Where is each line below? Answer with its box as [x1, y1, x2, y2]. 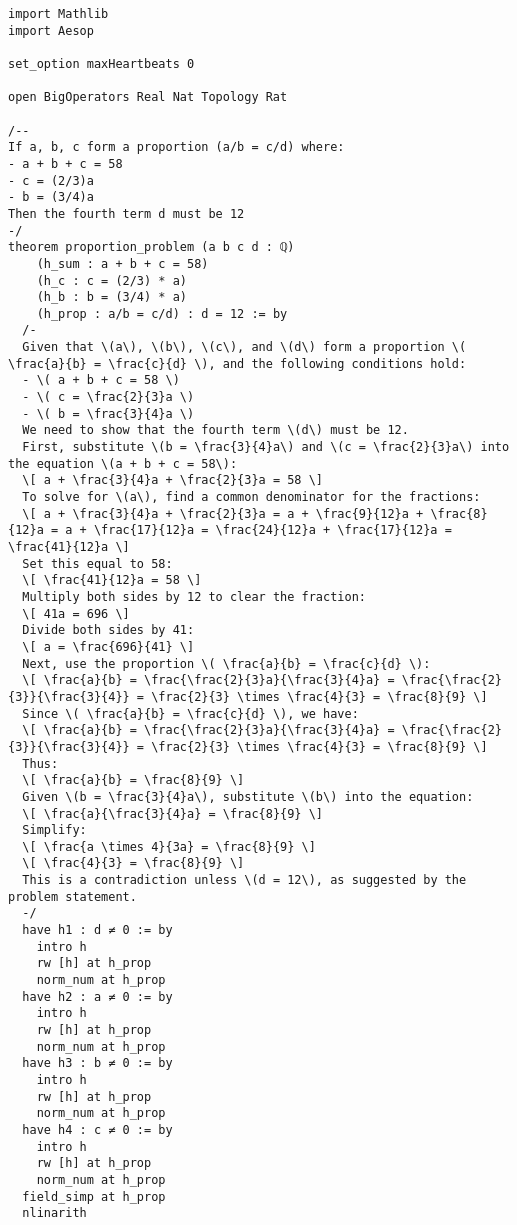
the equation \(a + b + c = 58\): [8, 456, 238, 471]
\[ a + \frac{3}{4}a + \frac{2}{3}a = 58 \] [22, 473, 323, 488]
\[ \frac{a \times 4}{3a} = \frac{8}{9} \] [22, 839, 316, 854]
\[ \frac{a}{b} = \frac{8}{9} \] [22, 773, 245, 788]
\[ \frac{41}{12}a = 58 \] [22, 573, 202, 588]
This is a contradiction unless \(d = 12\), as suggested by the [22, 873, 467, 888]
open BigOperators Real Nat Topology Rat [8, 90, 288, 105]
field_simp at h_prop [22, 1189, 166, 1204]
